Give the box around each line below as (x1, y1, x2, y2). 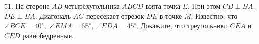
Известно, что (195, 10, 238, 21)
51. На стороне (4, 1, 50, 11)
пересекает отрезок (86, 10, 144, 21)
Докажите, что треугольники (140, 20, 228, 31)
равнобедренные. (22, 30, 74, 40)
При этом (192, 1, 221, 11)
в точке (159, 10, 182, 21)
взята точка (145, 1, 180, 11)
